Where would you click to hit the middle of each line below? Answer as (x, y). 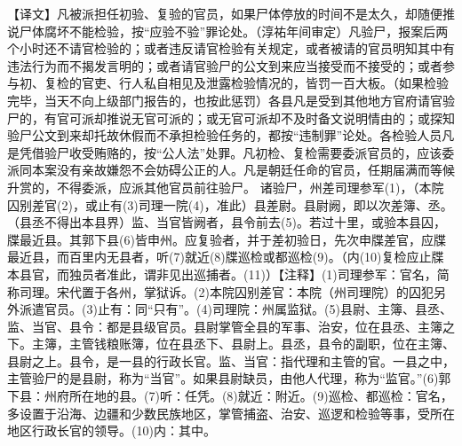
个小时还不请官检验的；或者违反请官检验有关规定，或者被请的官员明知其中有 (231, 48)
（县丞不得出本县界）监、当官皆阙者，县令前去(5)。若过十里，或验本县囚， (227, 222)
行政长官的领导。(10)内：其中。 (123, 430)
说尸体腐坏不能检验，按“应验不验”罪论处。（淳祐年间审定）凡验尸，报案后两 (228, 31)
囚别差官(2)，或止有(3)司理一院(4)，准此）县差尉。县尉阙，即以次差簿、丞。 (230, 204)
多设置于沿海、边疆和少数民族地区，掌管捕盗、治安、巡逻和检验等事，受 (219, 413)
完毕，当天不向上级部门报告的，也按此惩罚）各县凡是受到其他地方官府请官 (225, 100)
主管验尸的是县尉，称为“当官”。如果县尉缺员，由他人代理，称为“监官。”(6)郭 (229, 378)
